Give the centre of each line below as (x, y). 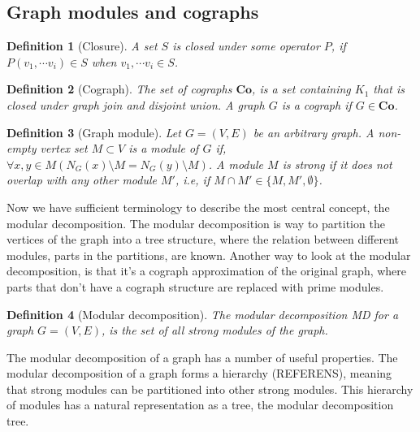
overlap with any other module (82, 180)
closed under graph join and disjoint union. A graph (136, 104)
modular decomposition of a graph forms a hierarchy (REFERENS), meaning (199, 373)
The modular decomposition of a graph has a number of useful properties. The (202, 357)
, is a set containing (301, 89)
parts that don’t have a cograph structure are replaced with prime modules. (195, 286)
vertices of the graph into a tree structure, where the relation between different (203, 239)
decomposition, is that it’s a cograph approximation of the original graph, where (207, 271)
